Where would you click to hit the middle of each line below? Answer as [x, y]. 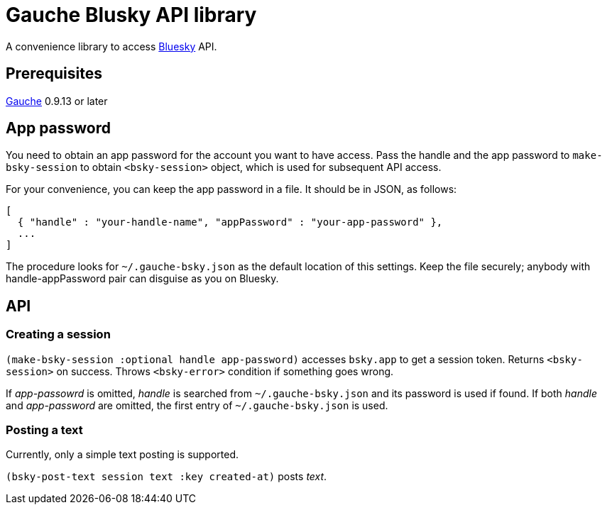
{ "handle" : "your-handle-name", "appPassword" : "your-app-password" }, [230, 222]
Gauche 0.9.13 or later [57, 101]
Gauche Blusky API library [131, 15]
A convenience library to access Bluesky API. [111, 46]
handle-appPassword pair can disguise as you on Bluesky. [142, 279]
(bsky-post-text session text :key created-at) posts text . [166, 477]
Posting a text [44, 430]
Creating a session [58, 334]
